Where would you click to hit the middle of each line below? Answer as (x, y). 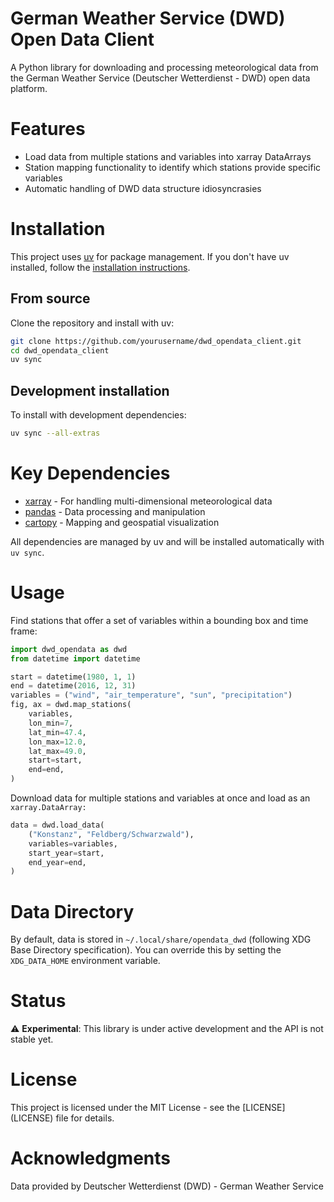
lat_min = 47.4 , (57, 732)
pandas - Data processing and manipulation (115, 511)
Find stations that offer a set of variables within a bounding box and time (159, 620)
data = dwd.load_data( (57, 825)
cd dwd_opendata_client (60, 350)
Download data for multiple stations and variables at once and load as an (160, 798)
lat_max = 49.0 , (57, 751)
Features (48, 129)
